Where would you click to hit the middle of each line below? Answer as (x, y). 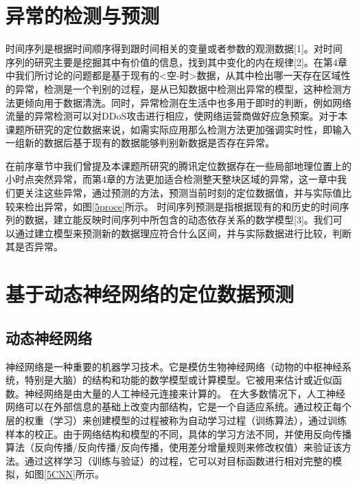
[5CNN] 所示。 (74, 474)
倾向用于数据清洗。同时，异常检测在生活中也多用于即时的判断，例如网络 (188, 102)
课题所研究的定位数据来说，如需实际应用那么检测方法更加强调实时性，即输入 (178, 129)
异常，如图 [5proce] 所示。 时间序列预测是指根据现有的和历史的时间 (192, 206)
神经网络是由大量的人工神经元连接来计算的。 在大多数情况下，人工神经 (185, 393)
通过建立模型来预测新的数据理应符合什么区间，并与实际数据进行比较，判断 (183, 233)
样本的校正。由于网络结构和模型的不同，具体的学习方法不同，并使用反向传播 (178, 433)
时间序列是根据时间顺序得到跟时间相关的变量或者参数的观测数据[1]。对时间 (174, 48)
